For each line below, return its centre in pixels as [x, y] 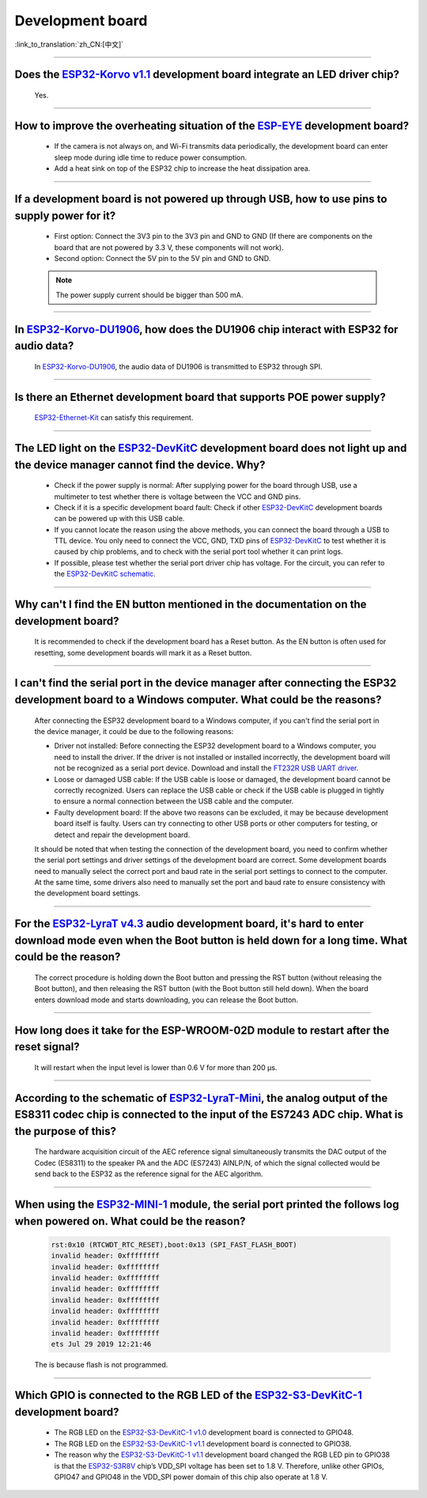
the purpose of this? [65, 1131]
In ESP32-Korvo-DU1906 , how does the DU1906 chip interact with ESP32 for [206, 329]
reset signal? [47, 1047]
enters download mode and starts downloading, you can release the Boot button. [166, 1000]
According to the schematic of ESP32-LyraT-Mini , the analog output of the [201, 1098]
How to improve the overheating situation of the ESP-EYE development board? [212, 125]
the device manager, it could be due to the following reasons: [134, 732]
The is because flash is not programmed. [101, 1365]
